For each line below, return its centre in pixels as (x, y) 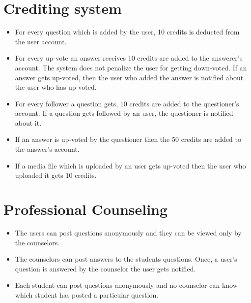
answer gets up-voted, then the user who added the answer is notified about (129, 77)
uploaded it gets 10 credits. (56, 175)
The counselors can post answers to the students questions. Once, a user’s (126, 259)
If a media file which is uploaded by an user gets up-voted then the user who (130, 165)
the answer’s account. (47, 149)
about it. (28, 122)
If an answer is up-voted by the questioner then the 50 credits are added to (128, 139)
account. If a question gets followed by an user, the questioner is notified (124, 113)
